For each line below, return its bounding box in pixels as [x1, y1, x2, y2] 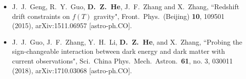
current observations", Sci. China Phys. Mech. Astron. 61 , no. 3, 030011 [12, 55, 233, 65]
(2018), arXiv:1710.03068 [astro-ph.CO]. [12, 65, 132, 75]
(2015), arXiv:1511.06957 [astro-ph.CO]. [12, 20, 132, 31]
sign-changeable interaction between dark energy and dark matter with [12, 46, 225, 56]
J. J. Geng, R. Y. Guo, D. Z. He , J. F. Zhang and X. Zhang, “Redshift [12, 1, 240, 11]
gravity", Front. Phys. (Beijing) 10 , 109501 [94, 11, 225, 21]
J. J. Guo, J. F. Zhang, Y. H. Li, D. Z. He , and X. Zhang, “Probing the [12, 36, 243, 47]
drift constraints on [12, 11, 70, 21]
